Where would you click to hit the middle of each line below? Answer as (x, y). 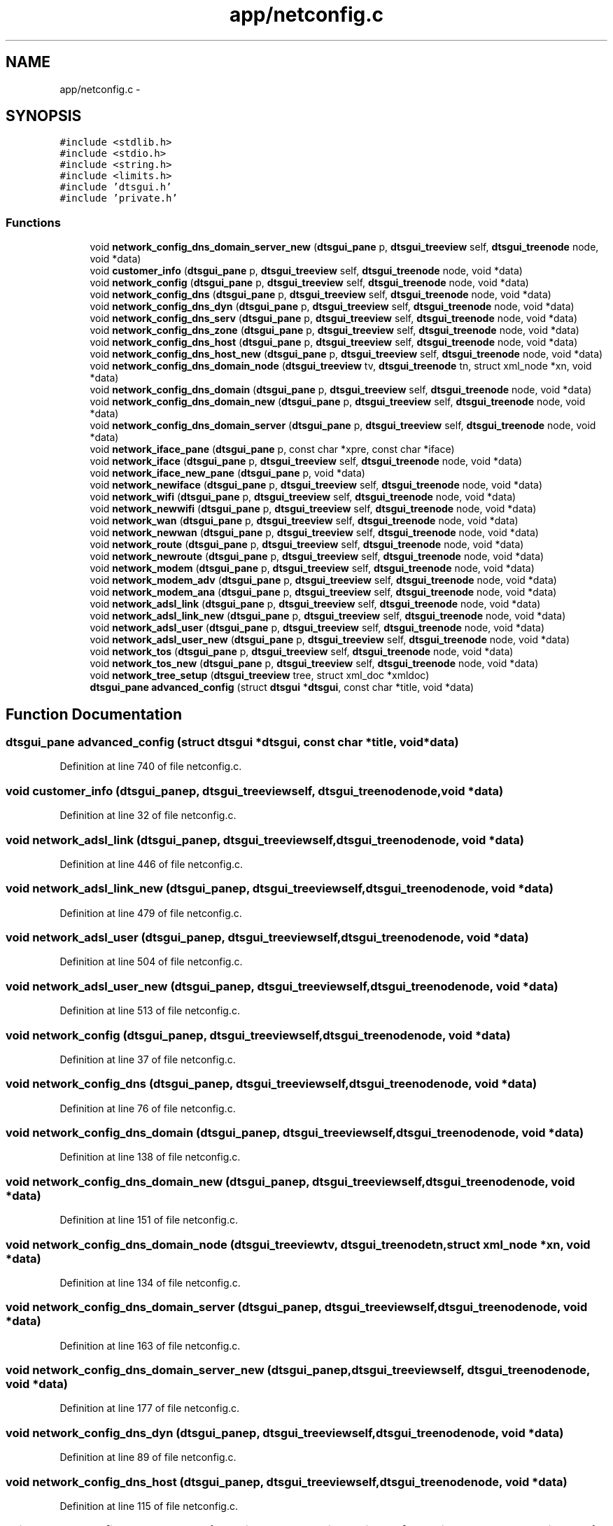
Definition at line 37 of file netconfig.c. (148, 1059)
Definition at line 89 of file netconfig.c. (148, 1457)
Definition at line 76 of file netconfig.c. (148, 1108)
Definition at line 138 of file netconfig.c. (150, 1157)
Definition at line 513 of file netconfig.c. (150, 1011)
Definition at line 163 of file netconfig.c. (150, 1345)
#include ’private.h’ (119, 198)
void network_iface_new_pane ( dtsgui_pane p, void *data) (227, 473)
